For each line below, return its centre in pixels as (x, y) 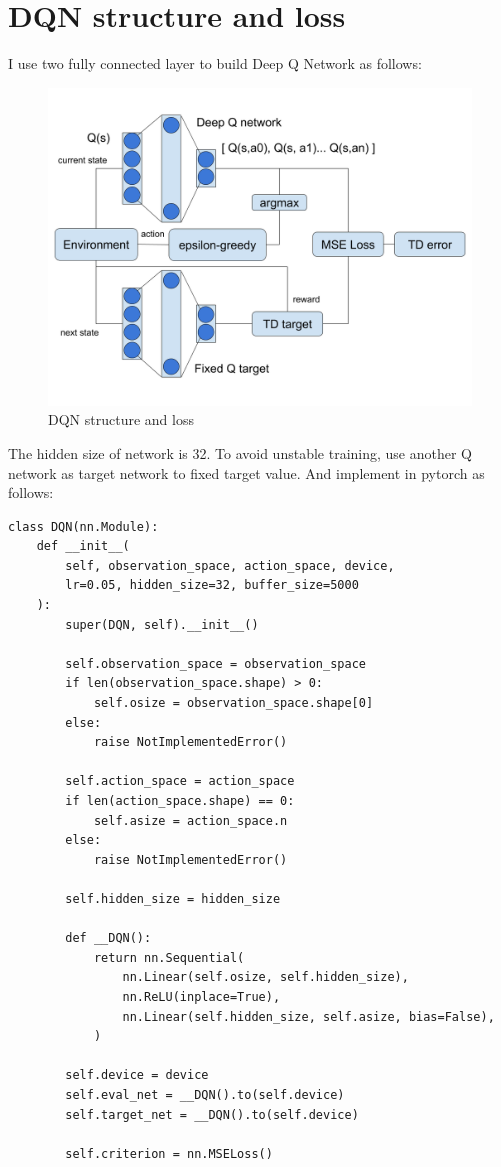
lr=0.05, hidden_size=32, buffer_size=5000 (212, 585)
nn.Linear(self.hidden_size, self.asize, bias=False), (308, 1016)
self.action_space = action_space (180, 781)
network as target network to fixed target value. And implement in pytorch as (246, 472)
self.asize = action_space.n (190, 820)
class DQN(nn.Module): (83, 526)
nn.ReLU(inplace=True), (201, 996)
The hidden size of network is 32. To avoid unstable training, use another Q (240, 452)
